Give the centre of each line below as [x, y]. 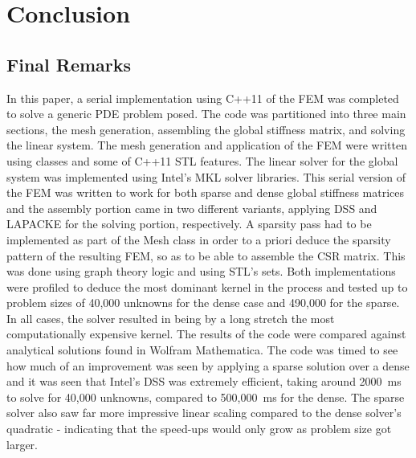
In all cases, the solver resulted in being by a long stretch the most [171, 318]
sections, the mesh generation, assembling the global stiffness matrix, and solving [206, 129]
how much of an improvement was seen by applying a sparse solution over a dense [208, 365]
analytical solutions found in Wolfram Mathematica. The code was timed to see [202, 350]
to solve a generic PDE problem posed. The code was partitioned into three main [206, 114]
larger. [22, 444]
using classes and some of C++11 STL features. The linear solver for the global [202, 160]
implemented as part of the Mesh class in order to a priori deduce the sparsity [199, 239]
